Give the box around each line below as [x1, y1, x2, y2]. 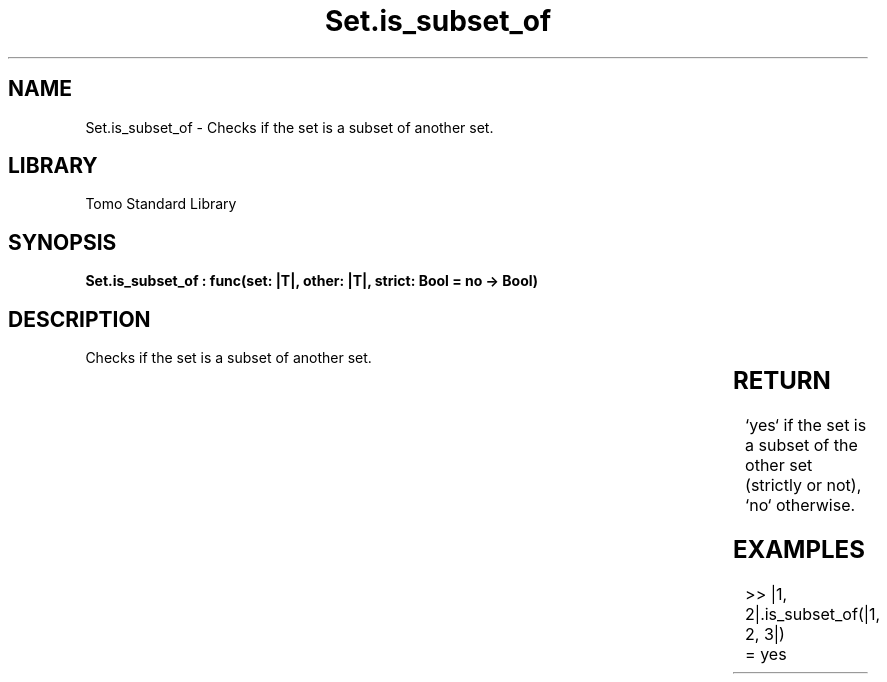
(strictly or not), [745, 475, 862, 496]
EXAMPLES [732, 534, 865, 564]
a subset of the [745, 435, 858, 456]
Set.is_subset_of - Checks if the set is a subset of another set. [85, 118, 494, 136]
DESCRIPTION [8, 306, 151, 332]
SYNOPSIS [8, 229, 117, 255]
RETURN [732, 366, 831, 396]
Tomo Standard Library [85, 195, 237, 213]
